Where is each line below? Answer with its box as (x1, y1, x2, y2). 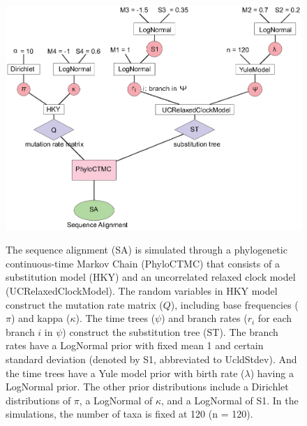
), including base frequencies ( (170, 297, 299, 311)
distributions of (6, 392, 71, 407)
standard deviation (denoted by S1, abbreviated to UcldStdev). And (6, 351, 297, 366)
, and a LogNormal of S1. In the (161, 392, 299, 407)
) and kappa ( (10, 311, 70, 325)
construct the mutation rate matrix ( (6, 297, 163, 311)
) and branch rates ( (161, 311, 248, 325)
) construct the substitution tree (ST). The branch (62, 324, 278, 339)
